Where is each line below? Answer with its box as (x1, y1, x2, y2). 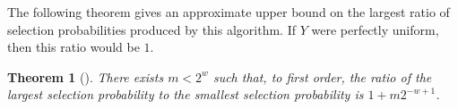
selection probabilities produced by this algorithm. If (7, 20, 296, 38)
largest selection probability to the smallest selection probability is (7, 85, 364, 104)
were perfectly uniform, (311, 20, 439, 38)
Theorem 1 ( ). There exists (7, 67, 164, 86)
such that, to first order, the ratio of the (212, 67, 432, 86)
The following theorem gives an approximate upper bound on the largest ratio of (7, 3, 450, 21)
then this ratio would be (7, 38, 140, 56)
